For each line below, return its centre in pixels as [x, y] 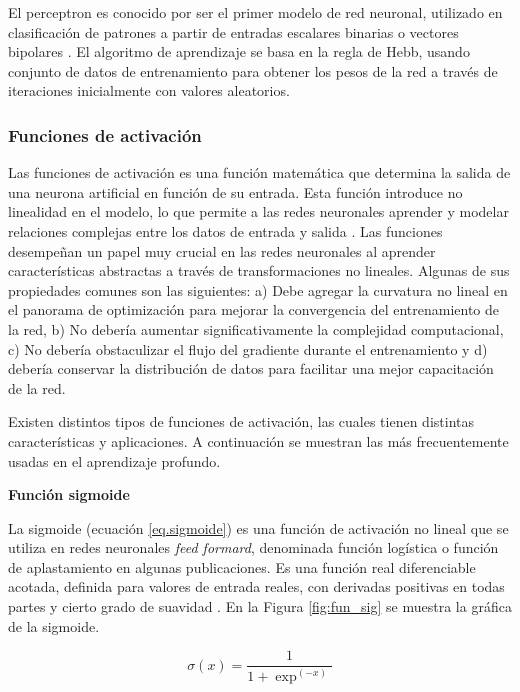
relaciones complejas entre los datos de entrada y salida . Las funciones [225, 230]
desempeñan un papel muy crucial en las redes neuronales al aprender [222, 250]
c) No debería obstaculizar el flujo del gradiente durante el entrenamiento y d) [248, 348]
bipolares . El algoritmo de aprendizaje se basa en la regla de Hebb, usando [239, 51]
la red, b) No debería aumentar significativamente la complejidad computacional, [256, 328]
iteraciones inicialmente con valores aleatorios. [149, 90]
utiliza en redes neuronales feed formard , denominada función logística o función [253, 547]
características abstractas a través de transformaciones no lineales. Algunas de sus [259, 270]
